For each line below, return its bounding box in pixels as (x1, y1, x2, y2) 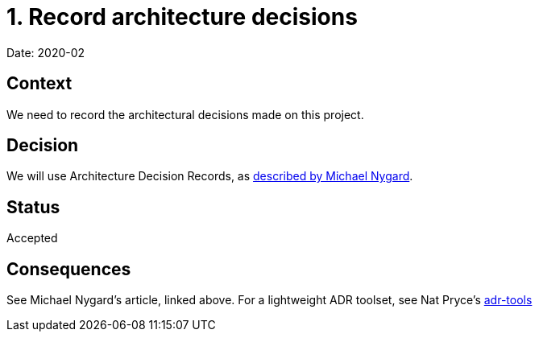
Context (6, 73, 73, 94)
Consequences (6, 258, 131, 279)
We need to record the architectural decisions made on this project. (6, 107, 364, 122)
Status (6, 196, 60, 217)
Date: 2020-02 (6, 45, 85, 60)
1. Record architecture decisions (6, 3, 358, 31)
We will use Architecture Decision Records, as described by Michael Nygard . (6, 169, 413, 183)
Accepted (6, 231, 58, 245)
